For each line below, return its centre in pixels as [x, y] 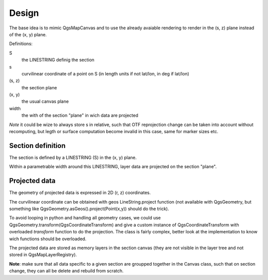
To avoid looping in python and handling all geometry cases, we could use [85, 218]
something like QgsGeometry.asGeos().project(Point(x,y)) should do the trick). [89, 209]
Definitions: [21, 44]
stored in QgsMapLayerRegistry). [43, 255]
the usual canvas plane [45, 101]
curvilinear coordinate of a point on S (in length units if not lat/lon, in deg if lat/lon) [105, 73]
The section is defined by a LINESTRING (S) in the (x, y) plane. [73, 157]
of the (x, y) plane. [28, 34]
